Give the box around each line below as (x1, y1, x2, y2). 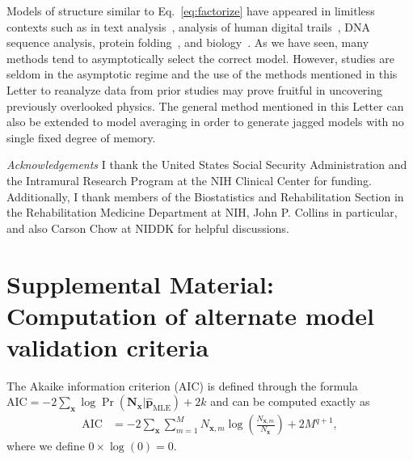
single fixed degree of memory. (6, 129, 156, 146)
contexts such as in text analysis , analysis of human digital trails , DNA (6, 18, 371, 35)
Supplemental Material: (6, 267, 274, 300)
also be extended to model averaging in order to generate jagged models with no (6, 113, 404, 130)
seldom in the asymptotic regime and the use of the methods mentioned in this (6, 65, 398, 82)
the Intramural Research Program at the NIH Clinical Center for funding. (6, 171, 372, 188)
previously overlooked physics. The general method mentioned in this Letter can (6, 97, 404, 114)
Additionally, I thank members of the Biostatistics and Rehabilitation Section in (6, 188, 404, 205)
